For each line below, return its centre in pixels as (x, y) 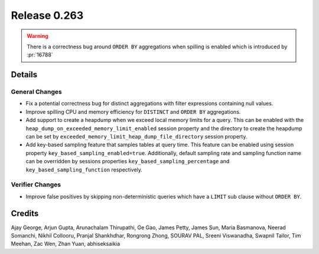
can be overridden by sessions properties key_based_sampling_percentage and (128, 161)
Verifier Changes (36, 184)
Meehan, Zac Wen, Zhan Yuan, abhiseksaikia (66, 244)
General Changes (36, 92)
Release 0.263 (47, 15)
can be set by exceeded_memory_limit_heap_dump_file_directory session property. (136, 137)
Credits (25, 213)
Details (24, 75)
